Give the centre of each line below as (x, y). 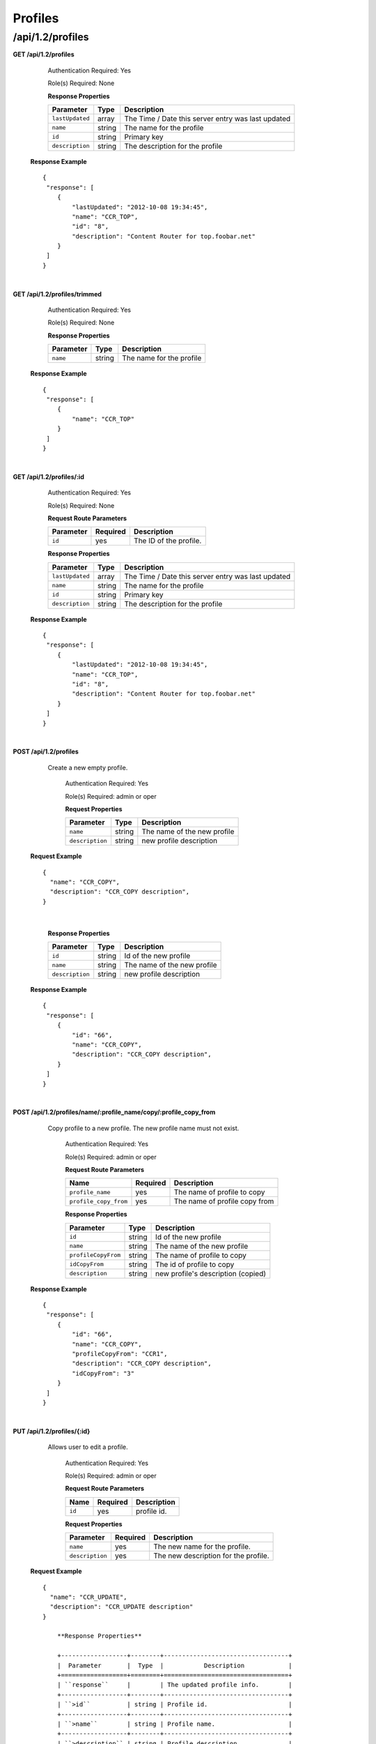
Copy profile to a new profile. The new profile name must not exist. (143, 1128)
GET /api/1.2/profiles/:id (49, 476)
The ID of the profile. (167, 541)
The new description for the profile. (211, 1556)
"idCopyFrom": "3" (103, 1373)
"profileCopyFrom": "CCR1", (120, 1354)
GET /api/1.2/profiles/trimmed (57, 294)
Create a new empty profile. (88, 767)
